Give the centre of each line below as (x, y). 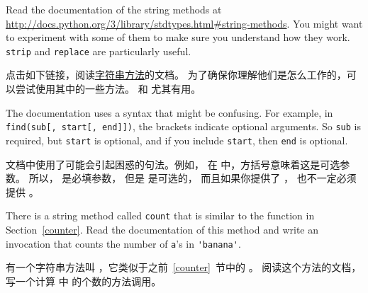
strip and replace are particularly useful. (99, 51)
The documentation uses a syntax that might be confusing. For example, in (169, 112)
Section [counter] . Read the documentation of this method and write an (162, 229)
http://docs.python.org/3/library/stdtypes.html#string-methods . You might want (184, 23)
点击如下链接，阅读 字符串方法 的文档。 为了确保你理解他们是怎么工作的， (176, 75)
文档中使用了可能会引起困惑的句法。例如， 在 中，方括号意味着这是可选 (173, 164)
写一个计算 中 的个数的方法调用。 (84, 281)
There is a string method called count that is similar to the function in (160, 216)
